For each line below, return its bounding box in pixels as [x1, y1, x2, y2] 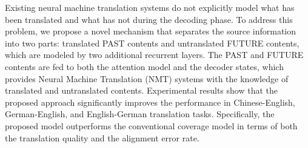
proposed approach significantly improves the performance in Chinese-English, [5, 95, 295, 108]
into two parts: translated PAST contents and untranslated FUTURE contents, [5, 36, 300, 49]
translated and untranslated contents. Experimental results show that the [5, 84, 278, 97]
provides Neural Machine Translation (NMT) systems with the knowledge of [5, 72, 289, 85]
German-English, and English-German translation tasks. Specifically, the [5, 108, 275, 120]
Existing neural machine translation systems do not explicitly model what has [5, 1, 295, 13]
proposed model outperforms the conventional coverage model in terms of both [5, 119, 298, 132]
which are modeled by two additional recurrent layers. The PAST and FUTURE [5, 48, 304, 61]
